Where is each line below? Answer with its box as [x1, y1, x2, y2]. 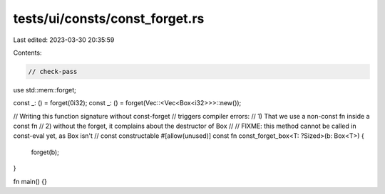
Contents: [13, 48, 42, 57]
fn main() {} [13, 177, 48, 185]
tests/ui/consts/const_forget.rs [13, 11, 205, 26]
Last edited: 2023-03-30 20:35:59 [13, 36, 115, 44]
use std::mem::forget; [13, 85, 76, 94]
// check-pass [28, 68, 78, 75]
